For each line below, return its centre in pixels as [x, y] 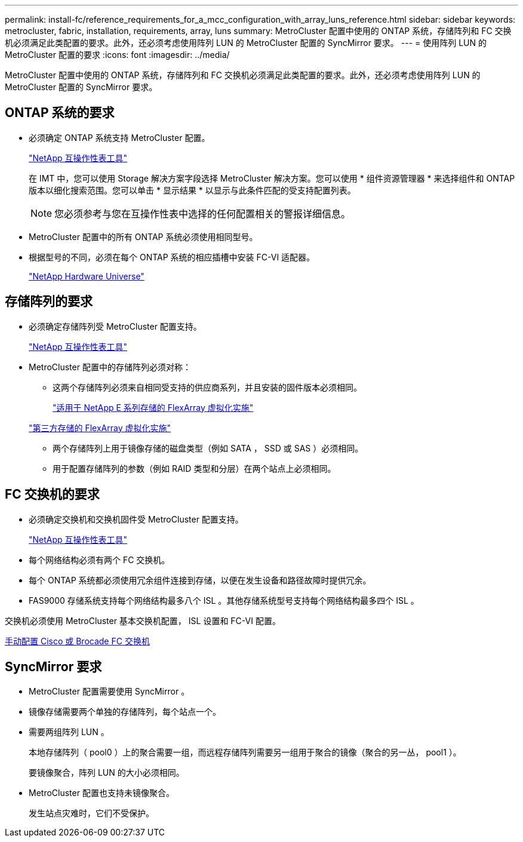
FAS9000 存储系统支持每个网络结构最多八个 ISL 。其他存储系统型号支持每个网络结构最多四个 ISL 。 [224, 600]
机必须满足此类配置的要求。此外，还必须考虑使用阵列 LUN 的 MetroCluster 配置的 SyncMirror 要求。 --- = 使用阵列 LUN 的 [246, 43]
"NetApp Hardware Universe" [87, 276]
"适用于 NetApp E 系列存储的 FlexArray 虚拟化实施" [153, 407]
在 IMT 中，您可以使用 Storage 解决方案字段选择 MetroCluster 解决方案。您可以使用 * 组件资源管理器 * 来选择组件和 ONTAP [272, 178]
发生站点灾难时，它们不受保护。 [91, 813]
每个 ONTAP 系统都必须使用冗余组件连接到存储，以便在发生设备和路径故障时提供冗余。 [200, 580]
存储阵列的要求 [49, 302]
